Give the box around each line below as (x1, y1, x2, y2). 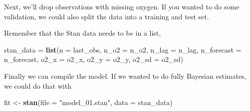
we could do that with (4, 80, 71, 91)
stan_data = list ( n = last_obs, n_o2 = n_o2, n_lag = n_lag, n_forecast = (4, 44, 242, 55)
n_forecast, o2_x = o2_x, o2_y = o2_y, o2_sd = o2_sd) (4, 54, 184, 64)
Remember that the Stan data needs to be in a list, (4, 28, 161, 38)
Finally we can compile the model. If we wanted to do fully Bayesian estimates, (4, 70, 247, 81)
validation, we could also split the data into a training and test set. (4, 11, 209, 21)
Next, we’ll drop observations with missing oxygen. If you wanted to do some (4, 1, 240, 11)
